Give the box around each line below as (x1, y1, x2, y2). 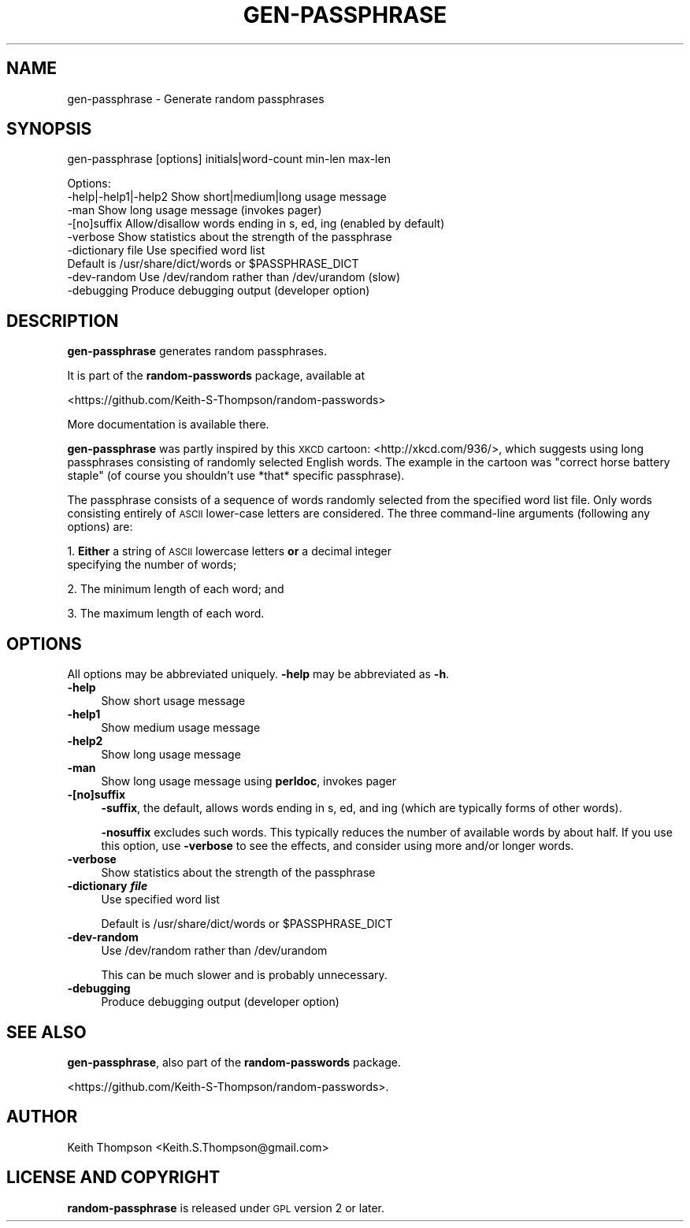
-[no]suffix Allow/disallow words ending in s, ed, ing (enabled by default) (67, 217, 445, 231)
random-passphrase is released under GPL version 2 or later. (67, 1200, 385, 1215)
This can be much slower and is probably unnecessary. (101, 968, 388, 982)
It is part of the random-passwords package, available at (67, 369, 365, 383)
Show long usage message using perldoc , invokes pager (101, 774, 396, 788)
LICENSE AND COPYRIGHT (6, 1167, 221, 1188)
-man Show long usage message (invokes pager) (67, 203, 322, 217)
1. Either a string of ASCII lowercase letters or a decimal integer (67, 544, 391, 558)
